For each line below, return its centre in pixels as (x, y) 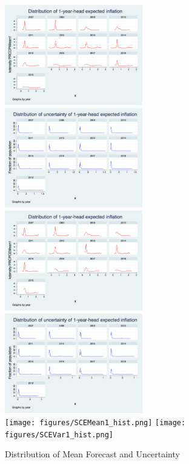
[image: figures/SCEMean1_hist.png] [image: (95, 423)
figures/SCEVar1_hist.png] (59, 435)
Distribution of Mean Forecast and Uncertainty (92, 454)
